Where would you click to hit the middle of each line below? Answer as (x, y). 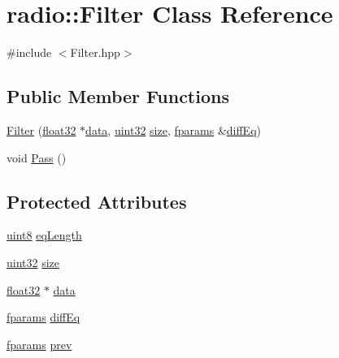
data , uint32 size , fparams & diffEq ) (173, 129)
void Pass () (37, 157)
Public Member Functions (118, 96)
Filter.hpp (95, 52)
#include (29, 52)
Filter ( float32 (41, 129)
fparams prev (39, 344)
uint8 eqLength (44, 235)
